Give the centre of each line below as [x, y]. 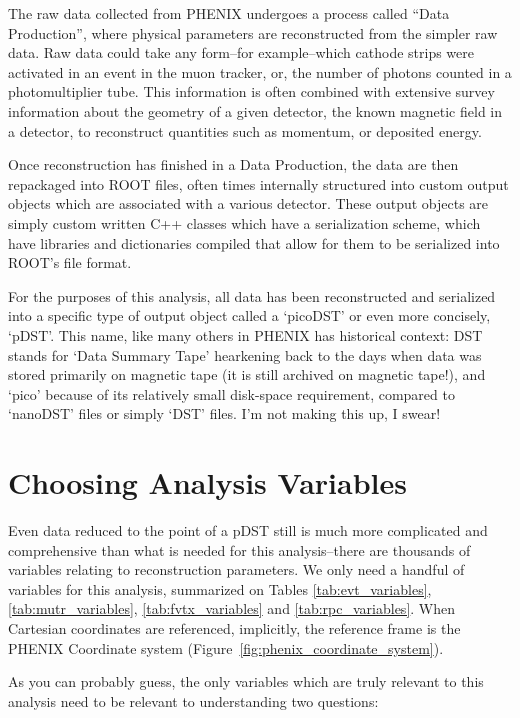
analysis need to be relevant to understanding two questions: [193, 700]
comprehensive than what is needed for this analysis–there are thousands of [239, 549]
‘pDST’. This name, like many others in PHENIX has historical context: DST [245, 334]
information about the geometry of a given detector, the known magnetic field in [255, 110]
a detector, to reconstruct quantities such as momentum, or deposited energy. [245, 130]
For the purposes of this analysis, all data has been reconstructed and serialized [252, 295]
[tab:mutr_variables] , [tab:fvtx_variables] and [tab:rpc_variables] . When [232, 608]
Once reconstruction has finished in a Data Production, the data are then [233, 164]
